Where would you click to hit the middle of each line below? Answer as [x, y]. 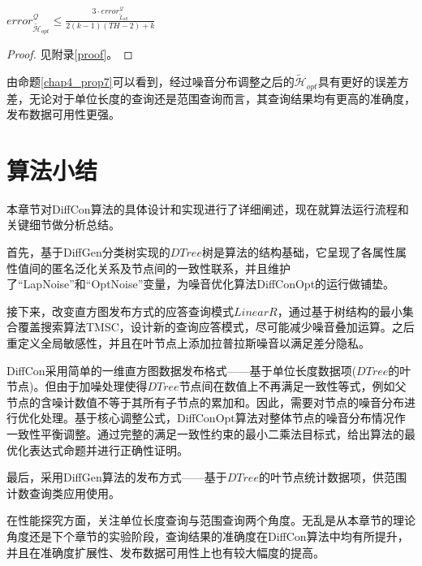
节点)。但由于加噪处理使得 [77, 386]
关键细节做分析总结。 [63, 225]
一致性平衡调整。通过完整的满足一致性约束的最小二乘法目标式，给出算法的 [205, 434]
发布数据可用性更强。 [63, 114]
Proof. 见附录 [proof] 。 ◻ [70, 54]
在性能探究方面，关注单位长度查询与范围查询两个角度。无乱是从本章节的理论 [211, 520]
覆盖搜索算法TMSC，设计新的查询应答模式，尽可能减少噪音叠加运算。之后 [216, 327]
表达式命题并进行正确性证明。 [108, 449]
